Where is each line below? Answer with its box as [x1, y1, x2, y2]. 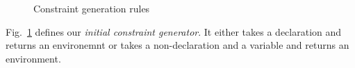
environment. [6, 51, 61, 65]
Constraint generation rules [33, 1, 150, 15]
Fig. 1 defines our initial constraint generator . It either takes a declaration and [6, 24, 342, 38]
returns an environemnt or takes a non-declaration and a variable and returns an [6, 38, 349, 52]
